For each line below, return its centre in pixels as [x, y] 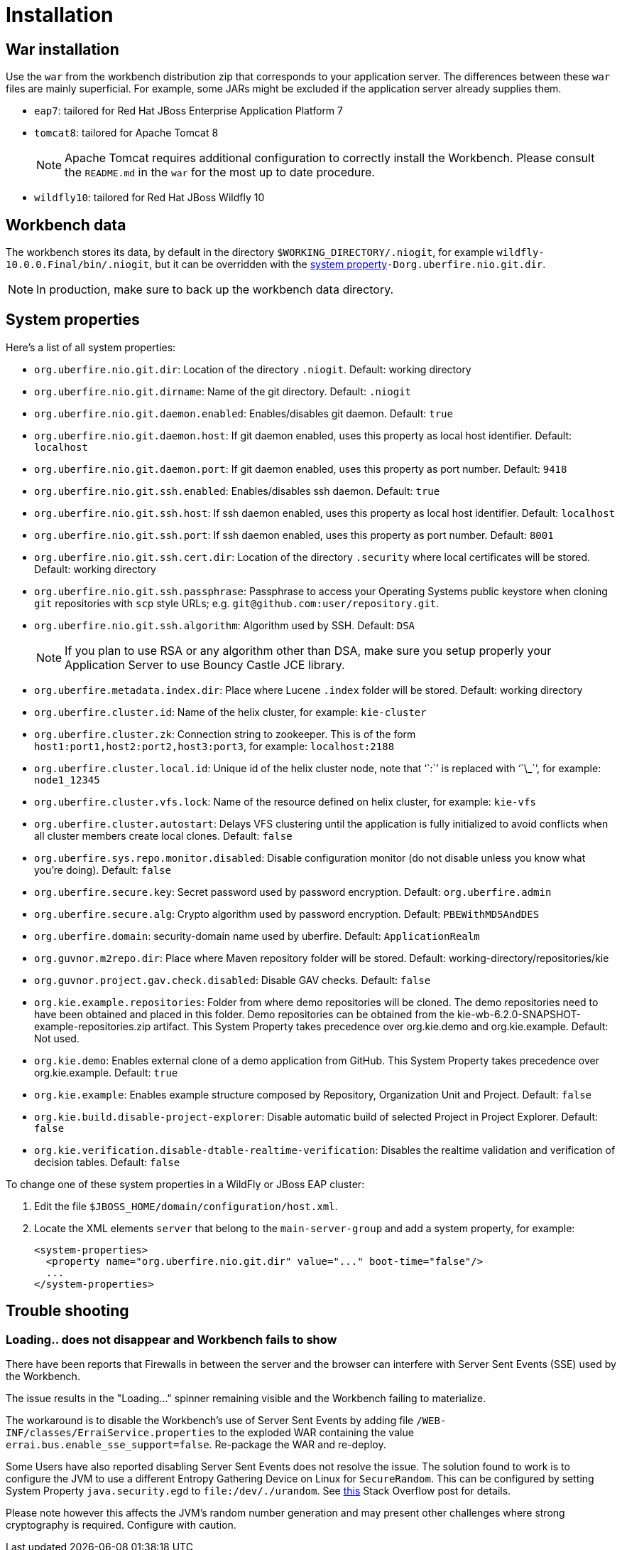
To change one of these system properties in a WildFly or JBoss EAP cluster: [185, 1184]
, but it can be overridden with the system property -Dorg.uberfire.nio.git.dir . [348, 264]
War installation [62, 49]
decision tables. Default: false [107, 1162]
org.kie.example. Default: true [106, 1072]
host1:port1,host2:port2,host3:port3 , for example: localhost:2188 [214, 746]
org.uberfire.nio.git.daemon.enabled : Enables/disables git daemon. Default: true [244, 413]
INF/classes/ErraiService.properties [111, 1433]
